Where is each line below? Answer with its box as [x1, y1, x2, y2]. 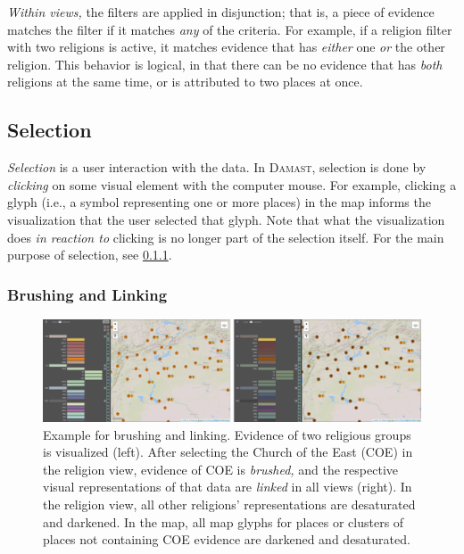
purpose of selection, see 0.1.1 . [7, 245, 172, 264]
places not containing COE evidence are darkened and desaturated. [43, 530, 410, 549]
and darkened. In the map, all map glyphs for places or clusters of [43, 512, 404, 531]
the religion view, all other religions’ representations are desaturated [43, 495, 416, 514]
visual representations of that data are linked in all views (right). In [43, 477, 412, 496]
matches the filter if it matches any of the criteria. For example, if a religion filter [7, 20, 452, 38]
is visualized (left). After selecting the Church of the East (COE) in [43, 442, 413, 461]
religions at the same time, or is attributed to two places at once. [7, 72, 363, 91]
